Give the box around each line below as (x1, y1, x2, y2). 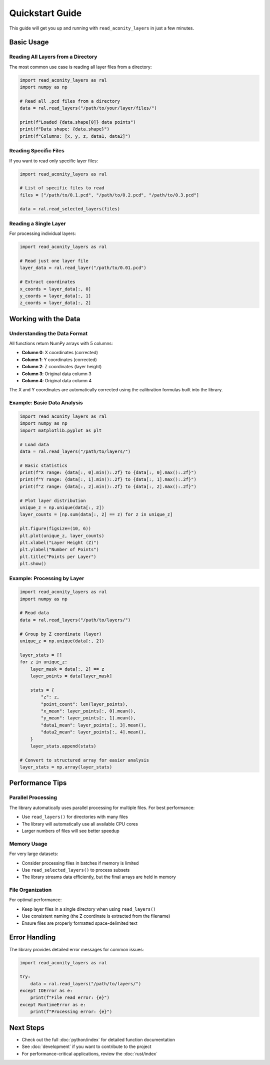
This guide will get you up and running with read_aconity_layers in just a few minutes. (9, 25, 194, 31)
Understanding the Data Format (9, 330, 87, 337)
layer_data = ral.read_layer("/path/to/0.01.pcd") (19, 265, 147, 271)
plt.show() (19, 561, 46, 567)
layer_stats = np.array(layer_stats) (19, 764, 112, 770)
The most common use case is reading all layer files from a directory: (9, 64, 152, 70)
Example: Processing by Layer (9, 575, 84, 582)
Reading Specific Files (9, 147, 64, 154)
